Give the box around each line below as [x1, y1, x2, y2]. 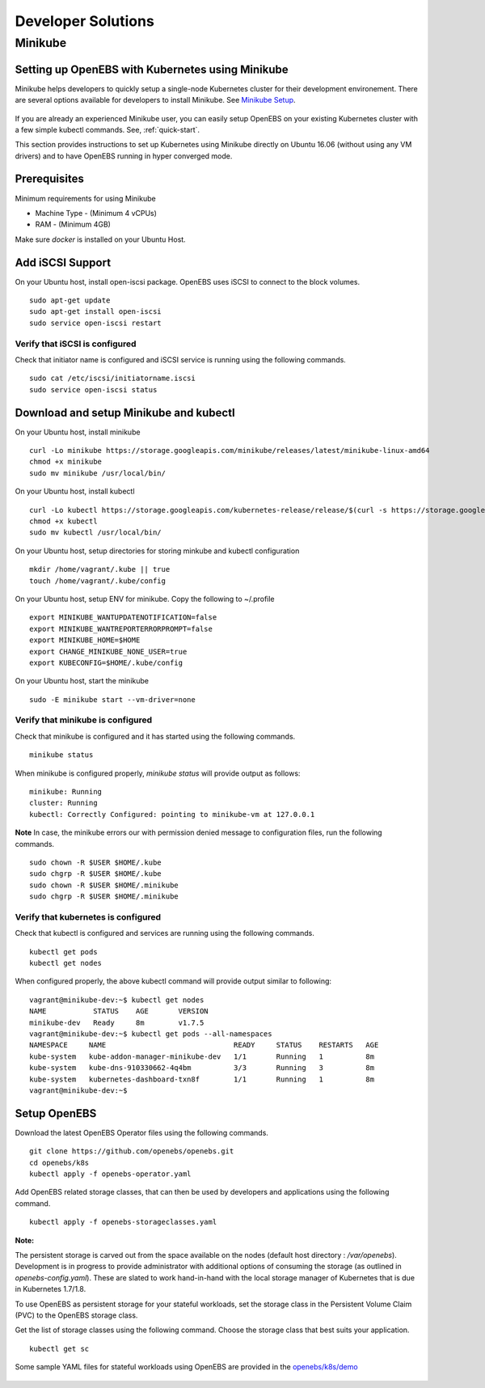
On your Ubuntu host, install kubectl [15, 486, 135, 497]
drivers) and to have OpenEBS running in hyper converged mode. [15, 150, 233, 161]
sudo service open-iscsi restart [29, 318, 162, 328]
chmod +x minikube [29, 457, 103, 467]
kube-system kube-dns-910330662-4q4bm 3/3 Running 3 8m [29, 1064, 375, 1073]
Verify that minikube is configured [15, 714, 153, 726]
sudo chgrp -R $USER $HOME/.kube [29, 870, 162, 878]
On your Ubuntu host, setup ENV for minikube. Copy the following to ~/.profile [15, 594, 275, 603]
